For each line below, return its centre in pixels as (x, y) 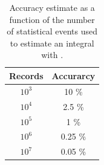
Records (26, 75)
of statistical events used (52, 31)
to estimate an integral (52, 43)
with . (52, 55)
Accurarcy (73, 75)
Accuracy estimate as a (52, 7)
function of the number (52, 19)
